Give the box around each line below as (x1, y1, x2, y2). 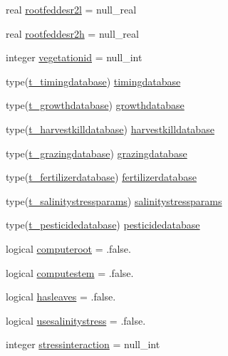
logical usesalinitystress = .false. (6, 313, 146, 328)
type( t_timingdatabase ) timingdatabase (6, 73, 181, 88)
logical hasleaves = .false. (6, 289, 116, 304)
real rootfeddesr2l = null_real (6, 2, 137, 16)
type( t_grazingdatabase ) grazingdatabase (6, 145, 187, 160)
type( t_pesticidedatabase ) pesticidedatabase (6, 217, 200, 232)
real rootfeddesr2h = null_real (6, 26, 139, 41)
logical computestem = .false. (6, 265, 134, 280)
